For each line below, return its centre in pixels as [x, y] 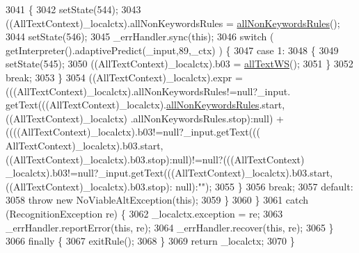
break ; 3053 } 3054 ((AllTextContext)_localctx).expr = [124, 77]
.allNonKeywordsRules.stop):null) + [207, 118]
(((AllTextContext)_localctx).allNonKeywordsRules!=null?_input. [148, 91]
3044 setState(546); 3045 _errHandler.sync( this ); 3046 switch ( [140, 36]
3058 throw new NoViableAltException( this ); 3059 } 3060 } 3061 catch [157, 200]
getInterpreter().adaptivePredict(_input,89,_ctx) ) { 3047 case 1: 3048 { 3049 [172, 50]
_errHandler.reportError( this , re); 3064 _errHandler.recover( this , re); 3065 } [170, 227]
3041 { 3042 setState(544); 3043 [73, 9]
